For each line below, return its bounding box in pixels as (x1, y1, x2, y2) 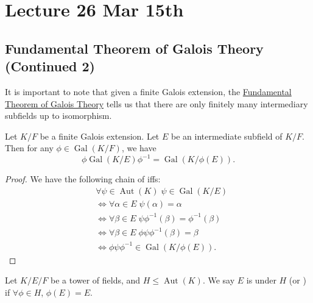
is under (246, 274, 276, 287)
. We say (202, 274, 235, 287)
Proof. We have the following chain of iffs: (5, 173, 161, 185)
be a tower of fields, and (50, 274, 141, 287)
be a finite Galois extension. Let (40, 129, 160, 142)
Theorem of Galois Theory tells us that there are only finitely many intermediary (5, 97, 308, 110)
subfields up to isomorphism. (5, 109, 112, 122)
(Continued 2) (5, 57, 95, 76)
